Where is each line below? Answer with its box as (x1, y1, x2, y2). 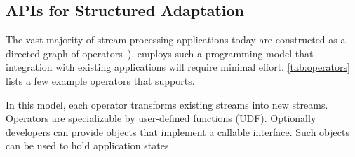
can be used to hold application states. (6, 138, 172, 153)
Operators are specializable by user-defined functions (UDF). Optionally (6, 111, 316, 125)
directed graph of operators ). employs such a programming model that (6, 46, 314, 60)
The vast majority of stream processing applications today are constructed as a (6, 32, 346, 47)
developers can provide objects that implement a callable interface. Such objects (6, 124, 349, 139)
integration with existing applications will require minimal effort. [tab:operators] (6, 60, 350, 74)
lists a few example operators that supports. (6, 73, 195, 88)
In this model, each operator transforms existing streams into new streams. (6, 97, 328, 111)
